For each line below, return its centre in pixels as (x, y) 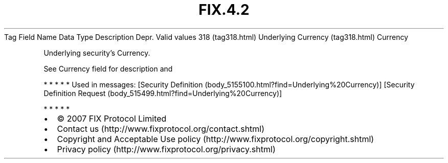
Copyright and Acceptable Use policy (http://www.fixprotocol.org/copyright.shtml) (216, 139)
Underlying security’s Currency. (97, 53)
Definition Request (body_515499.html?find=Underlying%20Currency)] (163, 93)
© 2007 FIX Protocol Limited (112, 118)
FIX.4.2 (224, 10)
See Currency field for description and (108, 68)
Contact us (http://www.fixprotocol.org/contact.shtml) (161, 129)
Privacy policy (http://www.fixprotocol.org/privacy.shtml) (166, 149)
